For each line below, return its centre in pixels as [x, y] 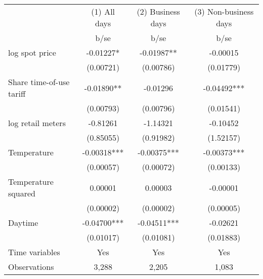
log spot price [32, 52]
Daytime [23, 223]
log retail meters [37, 123]
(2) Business [158, 11]
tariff [17, 93]
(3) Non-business [224, 11]
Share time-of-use [39, 82]
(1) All [103, 11]
